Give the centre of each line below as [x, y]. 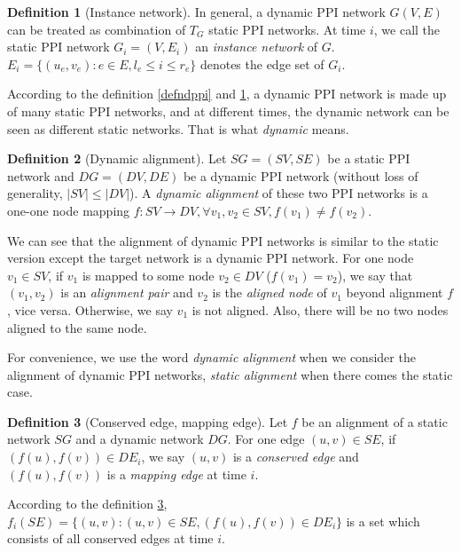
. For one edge [266, 439]
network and [41, 175]
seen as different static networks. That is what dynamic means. [178, 128]
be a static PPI [369, 158]
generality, [35, 193]
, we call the [407, 29]
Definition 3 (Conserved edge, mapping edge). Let [148, 421]
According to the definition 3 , [87, 504]
